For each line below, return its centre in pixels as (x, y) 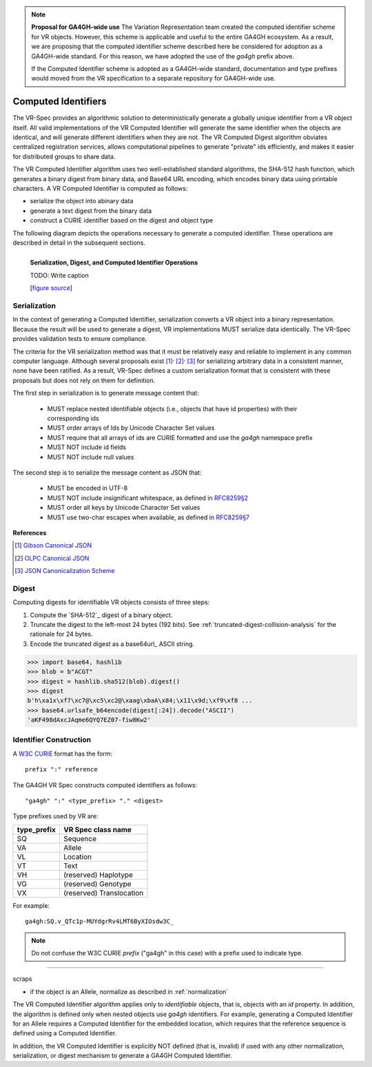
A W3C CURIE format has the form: (63, 754)
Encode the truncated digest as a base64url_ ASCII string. (112, 643)
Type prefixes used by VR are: (56, 816)
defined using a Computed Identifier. (65, 1033)
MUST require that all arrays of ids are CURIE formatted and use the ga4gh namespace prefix (180, 437)
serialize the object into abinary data (82, 201)
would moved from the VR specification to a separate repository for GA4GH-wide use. (153, 79)
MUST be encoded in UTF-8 (87, 488)
